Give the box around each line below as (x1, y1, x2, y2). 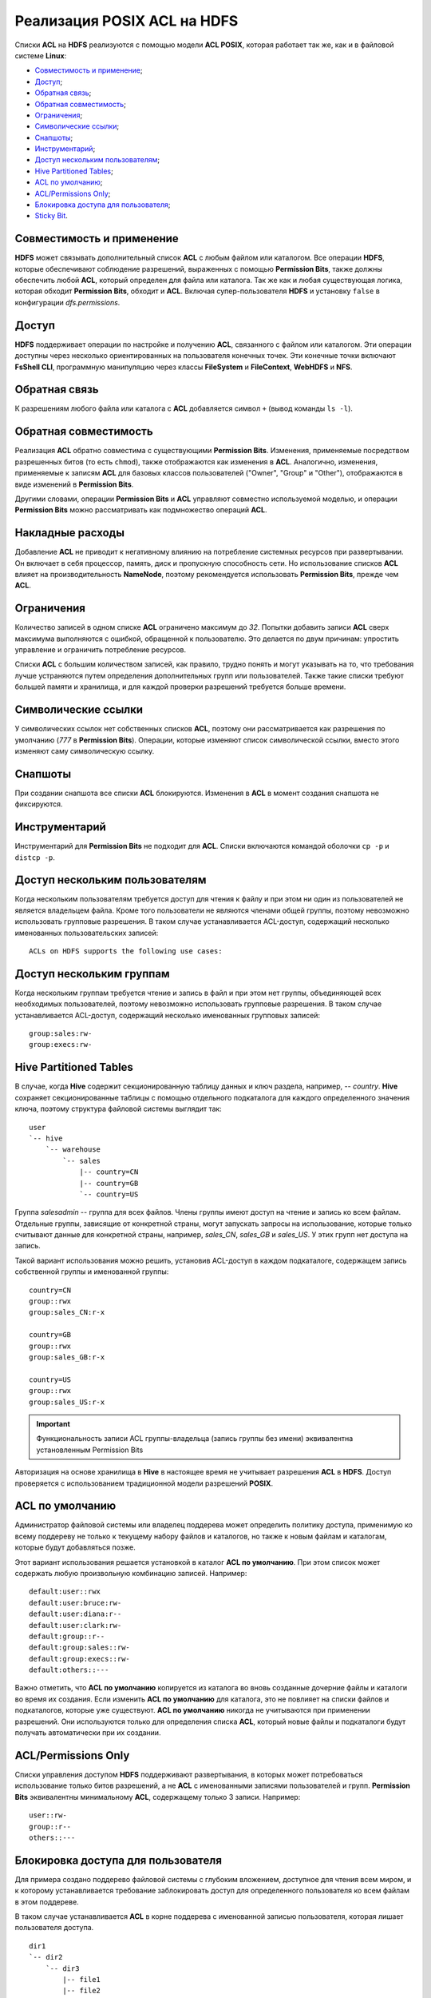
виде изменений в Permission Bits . (14, 480, 134, 489)
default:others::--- (29, 1666, 109, 1674)
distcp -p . (14, 852, 55, 862)
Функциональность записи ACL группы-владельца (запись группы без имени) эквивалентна (36, 1434, 354, 1443)
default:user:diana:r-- (29, 1610, 122, 1618)
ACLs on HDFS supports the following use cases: (29, 947, 223, 956)
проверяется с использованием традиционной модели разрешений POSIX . (14, 1479, 274, 1488)
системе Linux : (14, 50, 67, 60)
